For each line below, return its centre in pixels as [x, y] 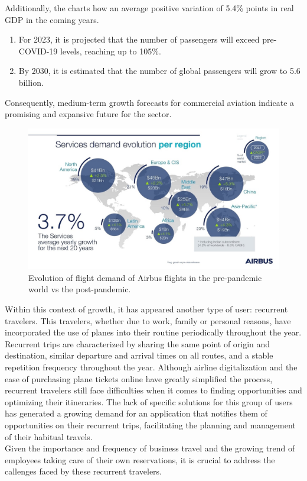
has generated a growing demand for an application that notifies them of [136, 413]
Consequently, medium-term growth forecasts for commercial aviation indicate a [150, 102]
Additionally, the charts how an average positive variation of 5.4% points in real [149, 8]
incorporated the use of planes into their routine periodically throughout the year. [153, 332]
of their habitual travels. [49, 436]
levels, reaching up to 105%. [110, 51]
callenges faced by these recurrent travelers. [83, 471]
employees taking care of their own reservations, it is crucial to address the [140, 459]
